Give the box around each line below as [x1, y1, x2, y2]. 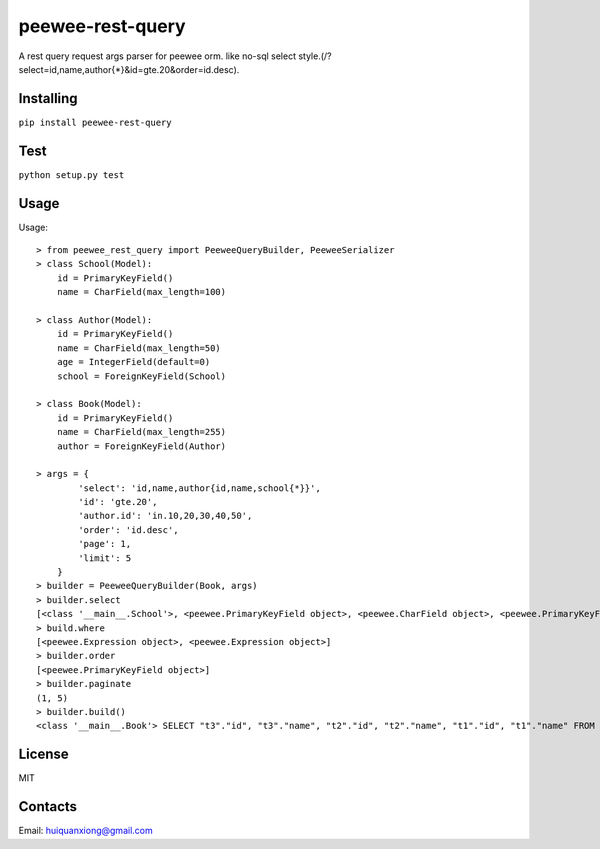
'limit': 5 [78, 552, 132, 564]
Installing [18, 90, 79, 107]
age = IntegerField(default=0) [56, 356, 211, 368]
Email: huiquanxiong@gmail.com [18, 825, 154, 837]
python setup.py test [18, 169, 125, 180]
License [18, 746, 69, 763]
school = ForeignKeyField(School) [56, 370, 227, 382]
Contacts [18, 798, 78, 815]
